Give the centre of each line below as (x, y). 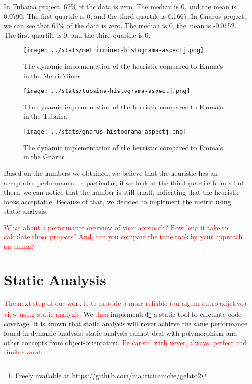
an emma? (19, 246)
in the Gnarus (44, 157)
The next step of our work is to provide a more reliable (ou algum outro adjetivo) (125, 302)
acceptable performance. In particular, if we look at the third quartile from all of (124, 182)
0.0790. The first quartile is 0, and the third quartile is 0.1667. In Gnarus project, (125, 16)
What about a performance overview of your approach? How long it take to (116, 227)
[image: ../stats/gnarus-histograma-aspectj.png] (105, 132)
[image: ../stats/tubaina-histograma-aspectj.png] (107, 91)
